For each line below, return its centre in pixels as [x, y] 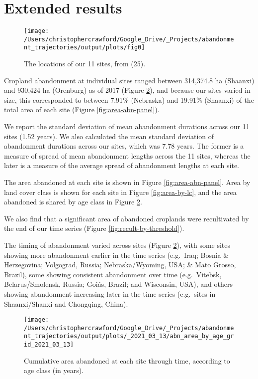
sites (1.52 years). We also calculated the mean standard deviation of [109, 136]
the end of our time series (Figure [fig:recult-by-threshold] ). [94, 228]
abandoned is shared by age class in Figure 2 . [73, 202]
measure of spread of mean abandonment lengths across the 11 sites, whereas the [127, 155]
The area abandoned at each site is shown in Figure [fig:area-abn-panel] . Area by [127, 182]
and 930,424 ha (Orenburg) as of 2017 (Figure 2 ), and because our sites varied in [127, 90]
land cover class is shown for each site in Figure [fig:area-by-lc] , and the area [120, 192]
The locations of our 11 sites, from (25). [85, 64]
